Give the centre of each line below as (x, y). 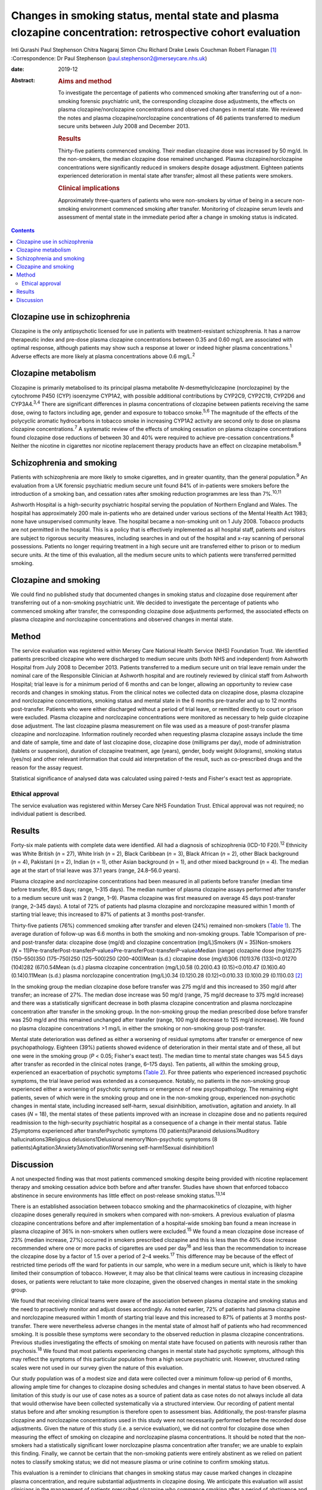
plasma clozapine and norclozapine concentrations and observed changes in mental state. (122, 619)
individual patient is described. (49, 814)
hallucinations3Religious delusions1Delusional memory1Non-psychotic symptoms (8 (114, 1139)
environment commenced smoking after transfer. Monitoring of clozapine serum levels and (192, 209)
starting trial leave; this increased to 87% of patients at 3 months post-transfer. (108, 914)
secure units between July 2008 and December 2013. (124, 126)
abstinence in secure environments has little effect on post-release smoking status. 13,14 (118, 1195)
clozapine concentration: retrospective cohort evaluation (156, 32)
